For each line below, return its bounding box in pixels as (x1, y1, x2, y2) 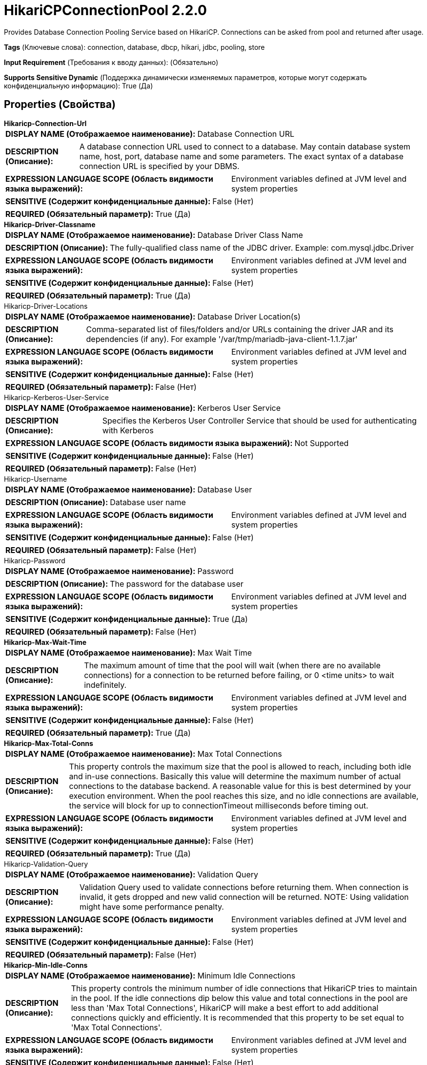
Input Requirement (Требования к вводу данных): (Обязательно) (4, 58, 219, 66)
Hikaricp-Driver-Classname (4, 220, 96, 229)
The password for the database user (110, 578, 244, 589)
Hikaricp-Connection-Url (4, 119, 87, 128)
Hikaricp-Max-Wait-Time (4, 638, 87, 646)
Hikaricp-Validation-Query (4, 859, 88, 868)
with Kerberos (102, 425, 154, 435)
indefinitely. (84, 680, 127, 690)
